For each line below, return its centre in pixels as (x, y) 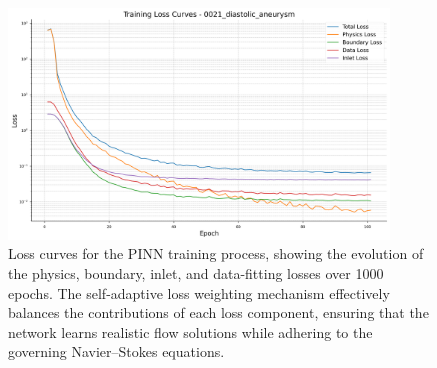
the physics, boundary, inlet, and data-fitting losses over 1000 (196, 272)
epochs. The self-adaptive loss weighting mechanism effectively (199, 292)
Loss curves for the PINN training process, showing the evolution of (216, 253)
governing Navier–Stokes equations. (116, 351)
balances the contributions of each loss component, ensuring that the (218, 312)
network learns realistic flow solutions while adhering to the (190, 331)
